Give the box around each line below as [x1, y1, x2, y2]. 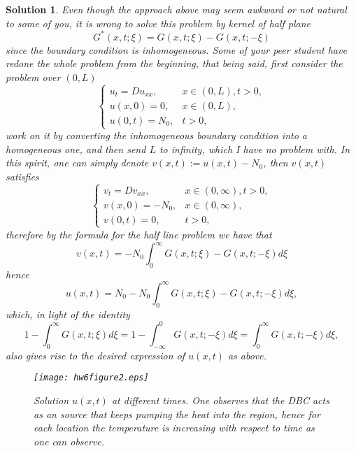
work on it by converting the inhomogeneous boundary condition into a [6, 128, 307, 143]
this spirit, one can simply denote [6, 155, 149, 170]
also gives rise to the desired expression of [6, 348, 185, 362]
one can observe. [34, 434, 105, 448]
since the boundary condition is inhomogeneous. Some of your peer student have [6, 42, 347, 57]
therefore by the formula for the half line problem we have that [6, 227, 272, 241]
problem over [6, 69, 61, 84]
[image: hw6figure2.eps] [34, 373, 149, 383]
